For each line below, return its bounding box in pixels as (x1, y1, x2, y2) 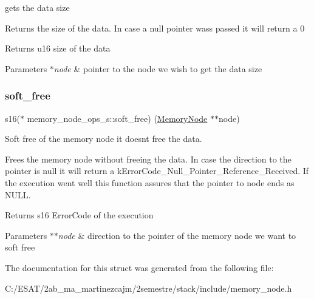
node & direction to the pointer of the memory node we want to (58, 229, 296, 241)
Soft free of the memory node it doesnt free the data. (5, 132, 202, 145)
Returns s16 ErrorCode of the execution (5, 209, 154, 221)
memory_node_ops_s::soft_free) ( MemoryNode (27, 112, 208, 124)
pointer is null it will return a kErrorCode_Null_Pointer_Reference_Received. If (5, 164, 309, 177)
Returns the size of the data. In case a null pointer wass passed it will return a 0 (5, 21, 305, 34)
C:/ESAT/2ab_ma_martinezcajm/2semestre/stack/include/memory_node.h (5, 281, 292, 294)
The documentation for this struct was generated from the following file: (5, 261, 274, 274)
